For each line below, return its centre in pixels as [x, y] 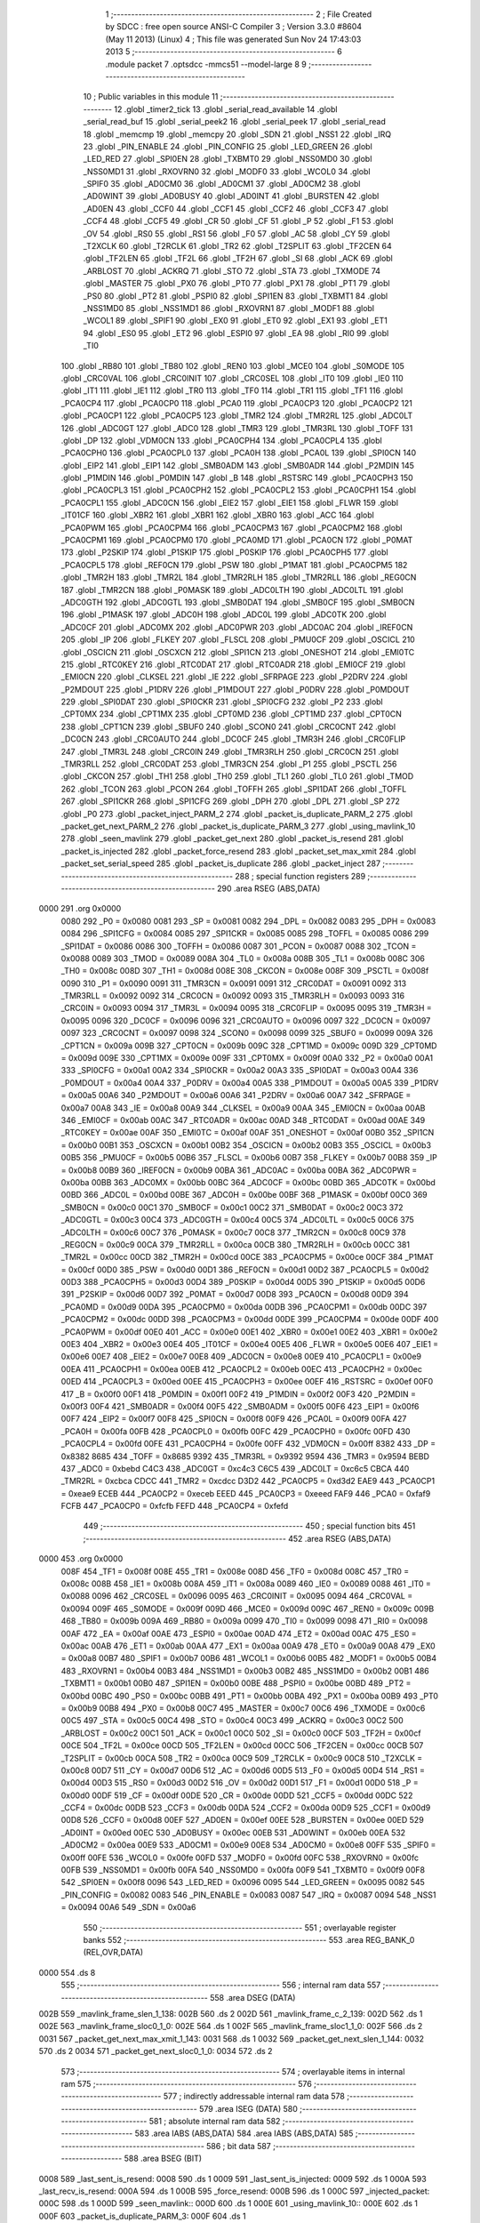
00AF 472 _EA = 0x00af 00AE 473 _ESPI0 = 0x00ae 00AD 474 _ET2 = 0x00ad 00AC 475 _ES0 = [239, 1633]
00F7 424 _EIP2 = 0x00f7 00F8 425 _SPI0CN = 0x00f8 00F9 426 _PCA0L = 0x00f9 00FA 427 [234, 1419]
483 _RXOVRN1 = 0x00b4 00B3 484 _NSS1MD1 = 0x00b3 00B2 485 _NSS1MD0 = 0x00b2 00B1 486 [245, 1671]
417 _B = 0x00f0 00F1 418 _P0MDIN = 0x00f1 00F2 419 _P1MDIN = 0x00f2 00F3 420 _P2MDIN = [239, 1394]
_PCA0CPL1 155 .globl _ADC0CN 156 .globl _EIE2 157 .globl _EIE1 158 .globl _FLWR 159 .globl [230, 502]
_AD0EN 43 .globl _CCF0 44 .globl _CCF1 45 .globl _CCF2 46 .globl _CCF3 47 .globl [236, 208]
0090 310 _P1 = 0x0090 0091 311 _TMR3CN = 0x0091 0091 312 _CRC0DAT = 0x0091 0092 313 [234, 983]
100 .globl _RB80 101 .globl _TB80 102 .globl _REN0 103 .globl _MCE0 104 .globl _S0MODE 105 [232, 365]
